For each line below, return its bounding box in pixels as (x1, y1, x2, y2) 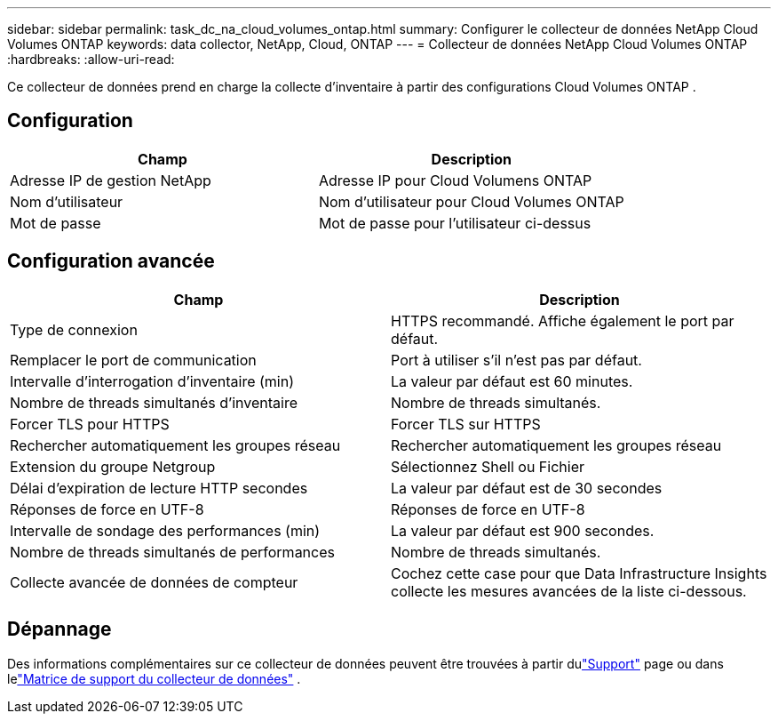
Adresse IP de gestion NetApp (10, 171, 211, 189)
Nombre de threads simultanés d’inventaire (10, 393, 298, 412)
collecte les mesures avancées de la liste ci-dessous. (391, 581, 747, 600)
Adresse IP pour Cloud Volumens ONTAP (318, 171, 592, 189)
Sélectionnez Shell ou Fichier (391, 457, 584, 476)
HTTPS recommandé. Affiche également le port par (391, 311, 734, 330)
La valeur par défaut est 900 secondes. (391, 521, 655, 540)
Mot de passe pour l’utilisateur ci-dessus (318, 213, 591, 232)
